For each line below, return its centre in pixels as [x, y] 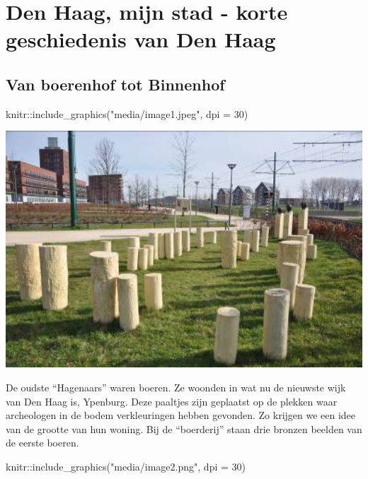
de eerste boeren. [42, 443]
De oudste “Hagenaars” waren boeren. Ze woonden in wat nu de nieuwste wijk [176, 388]
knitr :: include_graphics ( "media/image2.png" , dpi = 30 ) [126, 467]
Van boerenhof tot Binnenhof [115, 84]
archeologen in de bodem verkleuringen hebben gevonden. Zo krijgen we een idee [181, 415]
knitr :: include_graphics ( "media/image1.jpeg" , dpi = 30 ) [127, 113]
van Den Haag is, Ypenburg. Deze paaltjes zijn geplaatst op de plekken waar [172, 401]
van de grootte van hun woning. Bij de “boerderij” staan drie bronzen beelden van [184, 428]
